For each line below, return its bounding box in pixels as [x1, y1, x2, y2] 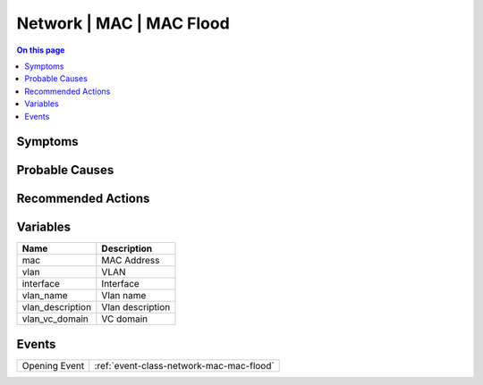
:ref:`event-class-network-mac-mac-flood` [94, 359, 275, 372]
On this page [16, 45, 65, 55]
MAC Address [101, 255, 160, 267]
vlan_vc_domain [21, 313, 89, 325]
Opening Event [21, 359, 85, 372]
